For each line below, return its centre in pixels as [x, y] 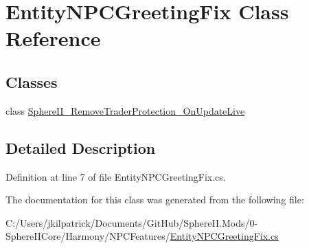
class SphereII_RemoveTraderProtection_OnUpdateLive [125, 110]
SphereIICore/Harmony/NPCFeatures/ [88, 236]
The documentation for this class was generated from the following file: [155, 200]
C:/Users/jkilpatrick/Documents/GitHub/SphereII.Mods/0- [132, 222]
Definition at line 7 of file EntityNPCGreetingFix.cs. [116, 176]
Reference [53, 38]
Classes [32, 81]
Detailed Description [81, 147]
